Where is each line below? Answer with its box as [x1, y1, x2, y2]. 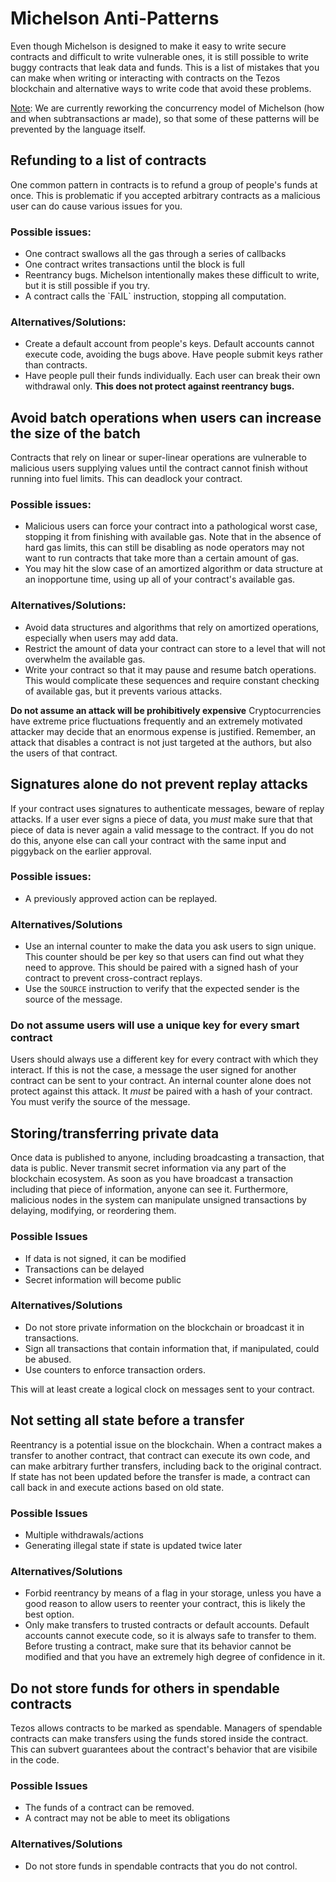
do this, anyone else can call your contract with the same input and [10, 834, 287, 846]
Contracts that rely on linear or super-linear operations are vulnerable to [10, 452, 307, 464]
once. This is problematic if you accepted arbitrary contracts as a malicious [10, 189, 321, 201]
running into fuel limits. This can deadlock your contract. [10, 473, 243, 485]
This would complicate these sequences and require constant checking [24, 674, 320, 686]
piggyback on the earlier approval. [10, 845, 152, 857]
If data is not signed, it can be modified [24, 1252, 187, 1264]
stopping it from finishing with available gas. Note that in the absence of [24, 531, 322, 543]
